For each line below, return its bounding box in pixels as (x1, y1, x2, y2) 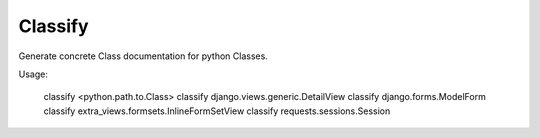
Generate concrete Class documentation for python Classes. (18, 50, 269, 62)
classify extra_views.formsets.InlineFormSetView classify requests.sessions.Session (43, 105, 391, 117)
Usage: (18, 68, 49, 80)
